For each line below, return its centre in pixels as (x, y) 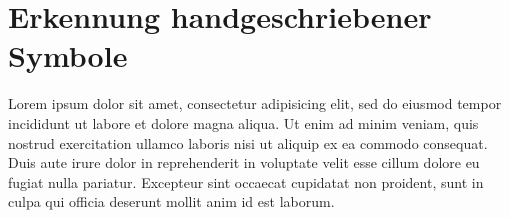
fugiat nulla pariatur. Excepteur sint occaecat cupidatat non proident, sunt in (246, 181)
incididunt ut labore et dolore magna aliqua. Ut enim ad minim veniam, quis (243, 122)
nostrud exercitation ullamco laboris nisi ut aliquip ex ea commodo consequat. (248, 142)
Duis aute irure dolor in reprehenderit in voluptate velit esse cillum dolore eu (244, 162)
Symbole (68, 55)
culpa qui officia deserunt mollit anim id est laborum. (171, 201)
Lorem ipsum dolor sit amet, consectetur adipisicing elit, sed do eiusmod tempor (255, 103)
